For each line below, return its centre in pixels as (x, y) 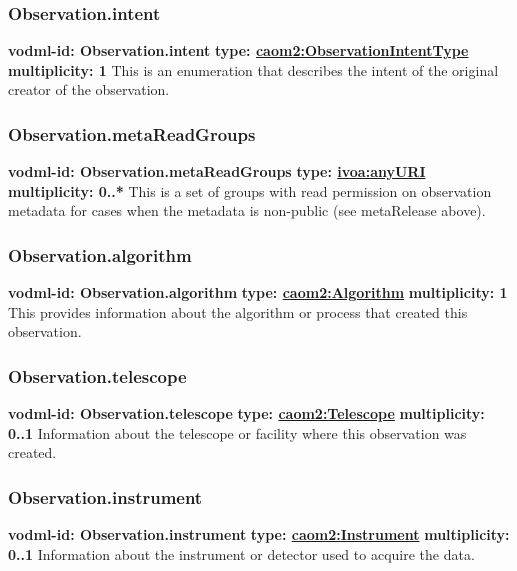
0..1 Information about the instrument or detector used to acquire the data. (241, 553)
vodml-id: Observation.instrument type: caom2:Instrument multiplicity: (259, 534)
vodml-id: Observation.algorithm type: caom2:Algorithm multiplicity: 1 (258, 292)
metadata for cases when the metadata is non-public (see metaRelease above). (247, 210)
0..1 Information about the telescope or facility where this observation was (237, 432)
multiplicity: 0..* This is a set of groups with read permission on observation (250, 190)
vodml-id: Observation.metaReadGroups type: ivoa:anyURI (217, 171)
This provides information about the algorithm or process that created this (238, 311)
